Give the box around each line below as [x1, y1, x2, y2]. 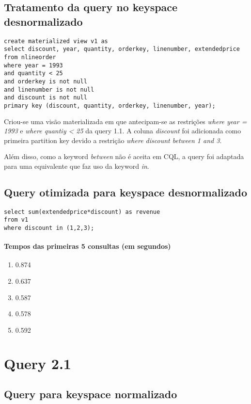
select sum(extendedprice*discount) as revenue [4, 208, 160, 215]
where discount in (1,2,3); [4, 224, 94, 231]
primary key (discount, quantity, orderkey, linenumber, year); [4, 102, 216, 109]
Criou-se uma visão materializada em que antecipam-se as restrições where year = [4, 116, 247, 126]
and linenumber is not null [4, 86, 94, 93]
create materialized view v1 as [4, 37, 108, 45]
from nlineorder [4, 53, 56, 61]
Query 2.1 [4, 353, 71, 373]
